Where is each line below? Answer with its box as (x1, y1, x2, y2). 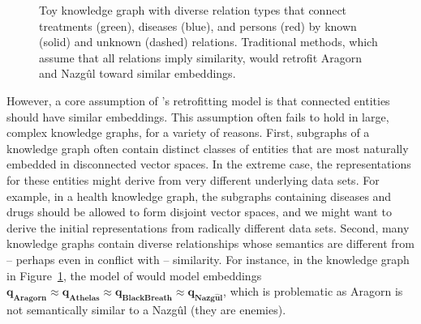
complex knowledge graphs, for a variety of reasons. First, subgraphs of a (6, 124, 370, 141)
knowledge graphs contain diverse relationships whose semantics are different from (6, 235, 415, 252)
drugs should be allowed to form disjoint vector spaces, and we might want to (6, 203, 392, 220)
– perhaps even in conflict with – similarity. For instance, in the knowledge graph (6, 250, 410, 267)
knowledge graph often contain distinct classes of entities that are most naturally (6, 139, 409, 156)
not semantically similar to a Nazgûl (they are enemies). (6, 301, 286, 318)
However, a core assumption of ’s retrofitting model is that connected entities (6, 92, 390, 109)
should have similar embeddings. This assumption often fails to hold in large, (6, 108, 389, 125)
